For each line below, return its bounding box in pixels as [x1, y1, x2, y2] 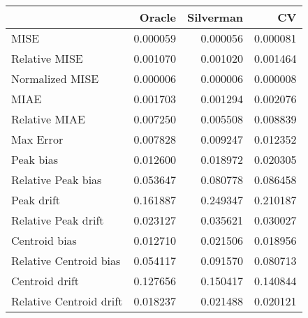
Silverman [186, 9, 244, 25]
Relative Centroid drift [11, 293, 123, 309]
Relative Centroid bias [11, 252, 121, 268]
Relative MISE [11, 50, 83, 66]
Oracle [139, 9, 176, 25]
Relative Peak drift [11, 212, 104, 228]
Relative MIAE [11, 111, 85, 127]
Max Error [11, 131, 64, 147]
